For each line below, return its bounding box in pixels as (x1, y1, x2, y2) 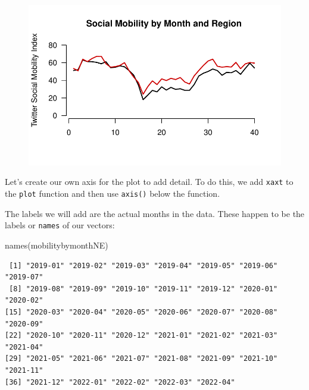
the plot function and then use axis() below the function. (5, 187, 220, 200)
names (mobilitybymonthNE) (5, 238, 108, 251)
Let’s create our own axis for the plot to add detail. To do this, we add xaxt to (5, 175, 294, 188)
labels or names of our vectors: (5, 219, 115, 231)
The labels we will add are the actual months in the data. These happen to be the (5, 207, 305, 219)
